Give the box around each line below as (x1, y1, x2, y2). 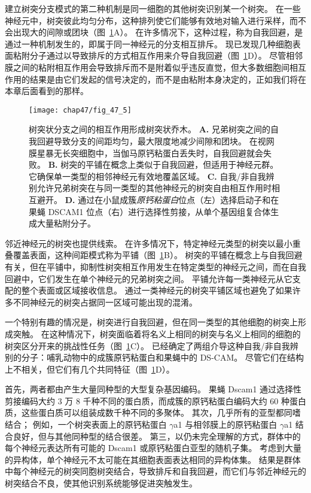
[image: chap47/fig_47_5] (29, 105, 132, 114)
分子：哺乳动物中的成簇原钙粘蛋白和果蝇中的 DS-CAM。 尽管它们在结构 (21, 351, 304, 364)
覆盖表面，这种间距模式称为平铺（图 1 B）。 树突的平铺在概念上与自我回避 (13, 249, 303, 261)
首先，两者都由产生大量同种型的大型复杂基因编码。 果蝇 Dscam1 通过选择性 (5, 383, 302, 395)
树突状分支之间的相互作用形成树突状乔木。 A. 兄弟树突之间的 (29, 123, 270, 135)
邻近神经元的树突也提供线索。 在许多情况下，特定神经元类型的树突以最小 (5, 237, 292, 249)
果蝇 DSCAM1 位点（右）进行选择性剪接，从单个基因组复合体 (29, 205, 271, 217)
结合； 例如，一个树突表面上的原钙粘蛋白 (5, 418, 167, 431)
